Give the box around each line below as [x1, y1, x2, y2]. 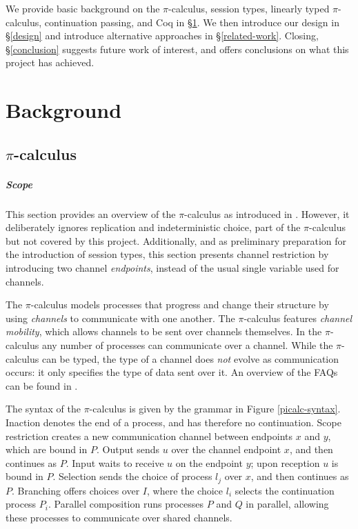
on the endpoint [175, 455, 243, 470]
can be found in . [6, 378, 78, 392]
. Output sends [96, 442, 160, 457]
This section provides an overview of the [6, 206, 176, 221]
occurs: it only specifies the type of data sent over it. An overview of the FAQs [6, 365, 338, 379]
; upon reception [250, 455, 320, 470]
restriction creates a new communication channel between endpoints [6, 428, 293, 443]
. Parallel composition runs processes [48, 497, 204, 511]
